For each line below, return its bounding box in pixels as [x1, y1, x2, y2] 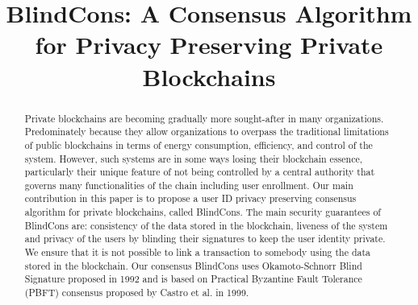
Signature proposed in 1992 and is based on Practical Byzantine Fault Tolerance [24, 272, 362, 286]
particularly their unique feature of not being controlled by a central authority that [24, 165, 375, 179]
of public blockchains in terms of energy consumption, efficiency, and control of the [24, 138, 373, 151]
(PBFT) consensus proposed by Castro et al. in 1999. [24, 286, 249, 299]
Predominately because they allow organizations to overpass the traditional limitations [24, 125, 389, 138]
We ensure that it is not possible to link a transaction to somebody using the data [24, 245, 371, 259]
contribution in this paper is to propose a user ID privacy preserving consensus [24, 192, 357, 205]
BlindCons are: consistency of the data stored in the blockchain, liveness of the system [24, 218, 388, 232]
